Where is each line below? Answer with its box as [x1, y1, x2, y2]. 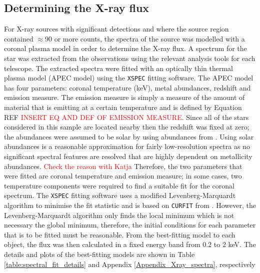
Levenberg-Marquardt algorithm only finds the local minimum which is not [4, 209, 234, 220]
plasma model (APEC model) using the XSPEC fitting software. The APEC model [4, 72, 253, 83]
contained [4, 33, 33, 43]
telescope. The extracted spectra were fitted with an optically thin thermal [4, 62, 233, 73]
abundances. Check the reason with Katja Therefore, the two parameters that [4, 160, 242, 171]
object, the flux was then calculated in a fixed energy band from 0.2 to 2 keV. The [4, 239, 256, 249]
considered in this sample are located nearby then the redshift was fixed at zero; [4, 121, 249, 132]
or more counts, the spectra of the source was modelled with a [54, 33, 245, 43]
